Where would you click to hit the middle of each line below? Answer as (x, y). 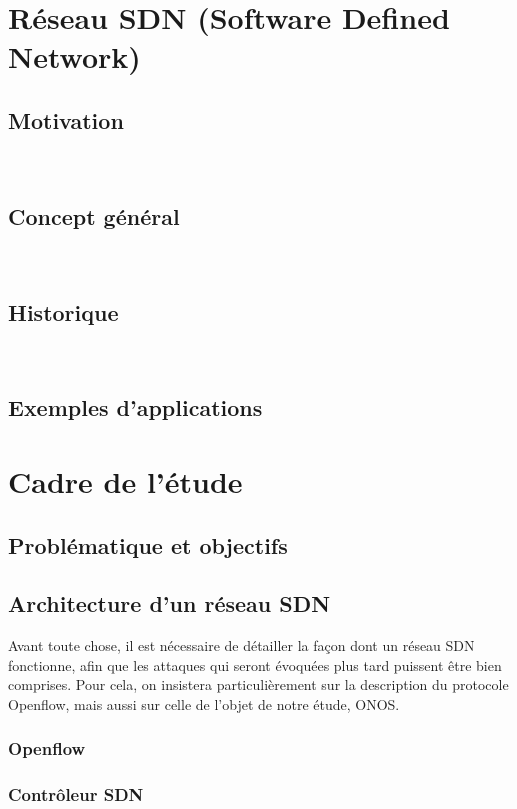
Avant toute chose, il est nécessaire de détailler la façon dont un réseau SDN (241, 645)
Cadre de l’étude (125, 480)
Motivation (66, 119)
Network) (74, 56)
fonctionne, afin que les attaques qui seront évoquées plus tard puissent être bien (255, 664)
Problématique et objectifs (148, 544)
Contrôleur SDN (76, 794)
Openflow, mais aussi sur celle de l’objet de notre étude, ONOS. (204, 703)
